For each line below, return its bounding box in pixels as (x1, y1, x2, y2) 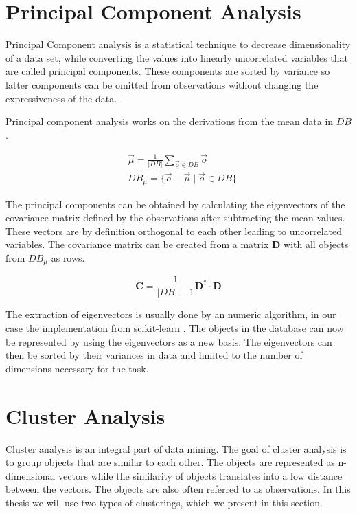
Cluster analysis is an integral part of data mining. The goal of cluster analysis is (5, 441, 347, 456)
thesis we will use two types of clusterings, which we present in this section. (5, 495, 323, 509)
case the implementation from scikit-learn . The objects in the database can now (5, 321, 344, 335)
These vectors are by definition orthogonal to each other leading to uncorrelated (5, 223, 342, 238)
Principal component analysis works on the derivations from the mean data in (5, 114, 334, 128)
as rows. (51, 250, 85, 265)
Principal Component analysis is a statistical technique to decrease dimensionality (5, 37, 351, 52)
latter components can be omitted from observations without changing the (5, 77, 319, 91)
